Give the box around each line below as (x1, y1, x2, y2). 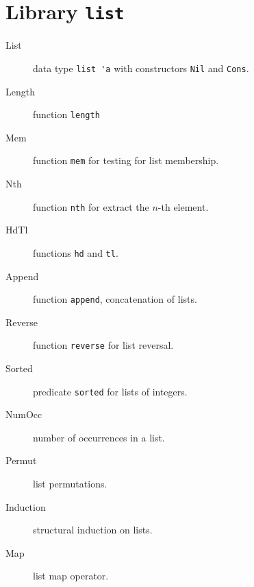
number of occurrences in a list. (33, 430, 165, 444)
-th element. (157, 199, 209, 214)
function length (33, 107, 100, 122)
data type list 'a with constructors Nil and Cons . (33, 60, 249, 75)
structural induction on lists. (33, 522, 153, 537)
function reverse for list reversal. (33, 338, 174, 352)
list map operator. (33, 568, 109, 583)
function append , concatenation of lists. (33, 292, 197, 306)
